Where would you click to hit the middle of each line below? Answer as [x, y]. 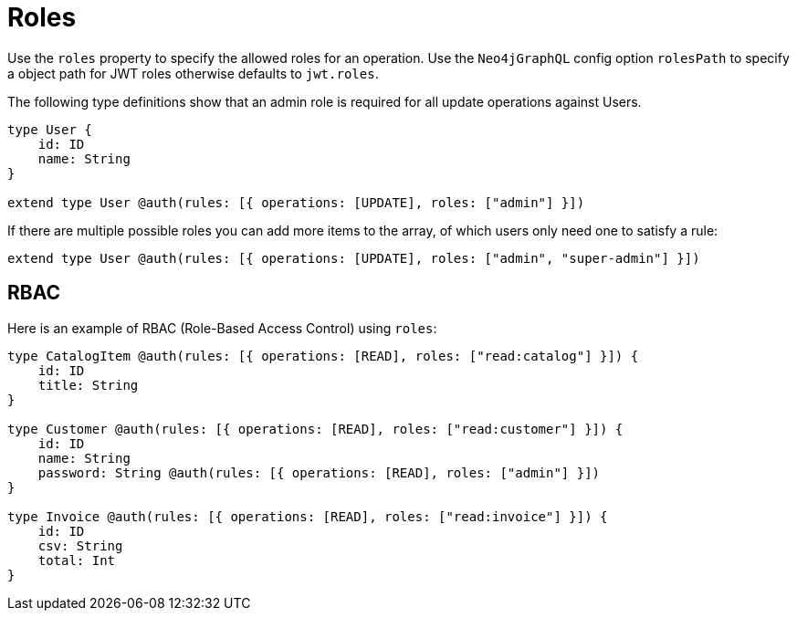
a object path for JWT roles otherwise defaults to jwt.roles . [193, 73]
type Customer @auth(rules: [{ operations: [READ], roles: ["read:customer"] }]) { [315, 429]
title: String [88, 385]
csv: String [80, 545]
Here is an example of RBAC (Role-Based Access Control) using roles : [222, 328]
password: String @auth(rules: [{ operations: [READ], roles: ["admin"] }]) [319, 472]
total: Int [77, 560]
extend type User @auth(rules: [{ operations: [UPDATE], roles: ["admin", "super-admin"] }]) [354, 258]
